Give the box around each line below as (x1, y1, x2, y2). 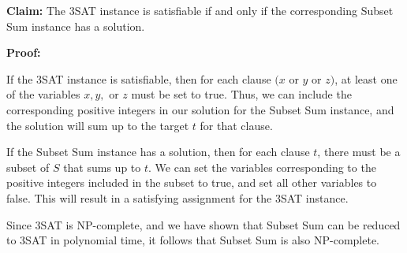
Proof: (6, 44, 41, 61)
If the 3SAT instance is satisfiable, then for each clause (6, 70, 271, 87)
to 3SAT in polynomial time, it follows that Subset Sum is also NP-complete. (6, 232, 380, 248)
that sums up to (63, 158, 141, 175)
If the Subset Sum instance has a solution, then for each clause (6, 143, 310, 160)
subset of (6, 158, 50, 175)
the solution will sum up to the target (6, 117, 189, 133)
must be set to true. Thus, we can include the (131, 86, 352, 102)
